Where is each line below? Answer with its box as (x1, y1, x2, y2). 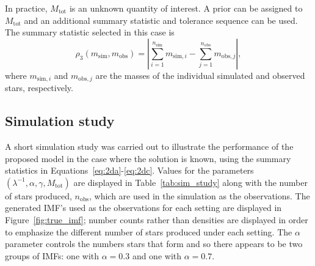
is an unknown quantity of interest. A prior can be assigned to (69, 2, 303, 14)
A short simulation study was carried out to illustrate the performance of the (5, 140, 294, 153)
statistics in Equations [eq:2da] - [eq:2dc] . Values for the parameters (5, 164, 254, 177)
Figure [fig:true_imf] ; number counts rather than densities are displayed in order (5, 213, 308, 226)
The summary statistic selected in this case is (5, 26, 175, 39)
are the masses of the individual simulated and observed (95, 68, 305, 81)
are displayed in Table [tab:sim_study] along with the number (73, 175, 308, 188)
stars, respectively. (5, 81, 73, 94)
